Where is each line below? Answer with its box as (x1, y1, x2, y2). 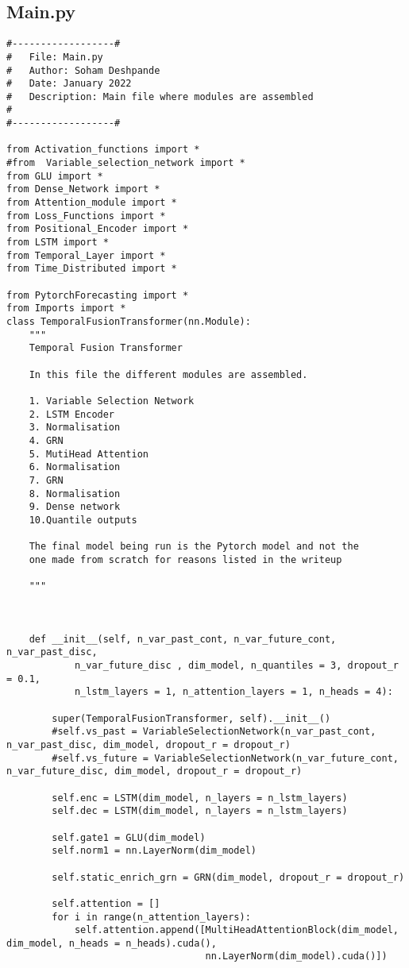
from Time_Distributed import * (6, 263, 177, 275)
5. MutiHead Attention (29, 448, 149, 460)
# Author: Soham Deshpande (6, 64, 160, 76)
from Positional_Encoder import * (6, 223, 189, 235)
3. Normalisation (29, 422, 121, 434)
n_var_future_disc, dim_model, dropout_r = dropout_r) (6, 766, 303, 777)
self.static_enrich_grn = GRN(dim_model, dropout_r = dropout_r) (52, 871, 405, 883)
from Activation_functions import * (6, 144, 200, 156)
